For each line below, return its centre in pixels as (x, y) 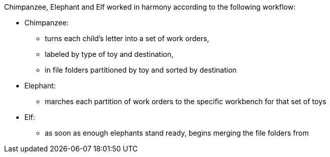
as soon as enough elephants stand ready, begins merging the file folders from (177, 133)
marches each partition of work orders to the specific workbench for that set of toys (186, 101)
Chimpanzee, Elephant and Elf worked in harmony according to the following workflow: (150, 7)
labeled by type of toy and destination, (109, 54)
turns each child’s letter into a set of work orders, (127, 38)
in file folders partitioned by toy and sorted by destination (141, 70)
